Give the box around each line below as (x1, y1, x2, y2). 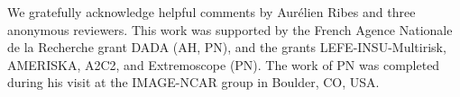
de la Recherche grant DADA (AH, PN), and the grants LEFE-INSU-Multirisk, (7, 38, 446, 57)
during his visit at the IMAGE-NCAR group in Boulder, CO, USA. (7, 73, 380, 92)
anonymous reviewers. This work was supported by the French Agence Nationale (7, 20, 453, 39)
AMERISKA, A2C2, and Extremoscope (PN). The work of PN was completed (7, 55, 440, 74)
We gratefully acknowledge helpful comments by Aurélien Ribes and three (7, 3, 416, 21)
